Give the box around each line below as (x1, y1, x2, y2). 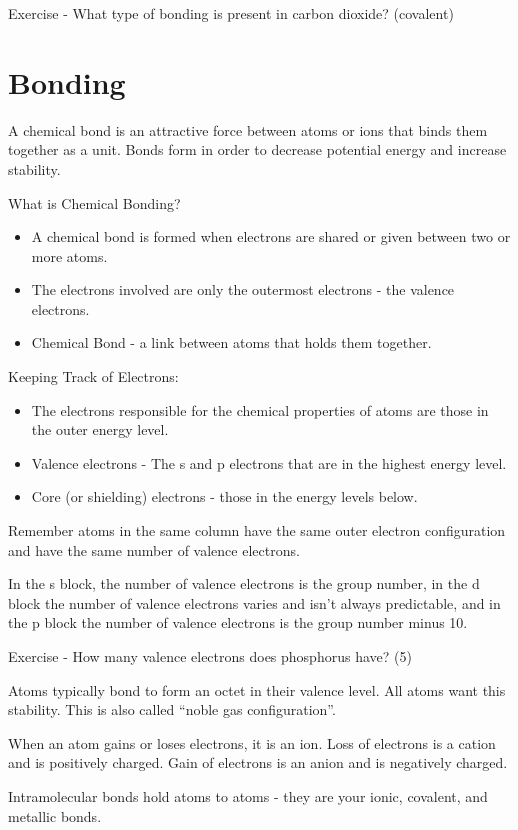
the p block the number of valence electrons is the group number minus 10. (8, 612, 468, 633)
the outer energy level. (31, 419, 169, 440)
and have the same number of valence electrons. (8, 539, 300, 560)
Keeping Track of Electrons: (8, 366, 179, 387)
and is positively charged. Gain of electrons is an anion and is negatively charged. (8, 752, 508, 773)
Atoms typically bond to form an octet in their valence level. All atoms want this (8, 679, 506, 700)
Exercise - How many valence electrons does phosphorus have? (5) (8, 646, 412, 666)
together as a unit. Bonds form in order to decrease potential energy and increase (8, 139, 507, 160)
